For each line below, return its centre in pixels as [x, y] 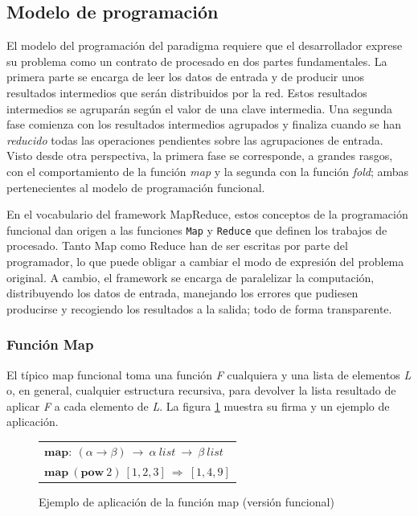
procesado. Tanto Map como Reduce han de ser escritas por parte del [177, 246]
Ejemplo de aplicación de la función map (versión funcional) [186, 501]
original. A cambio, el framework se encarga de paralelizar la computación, [191, 277]
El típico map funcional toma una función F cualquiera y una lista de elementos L [209, 374]
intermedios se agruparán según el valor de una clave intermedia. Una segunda [199, 108]
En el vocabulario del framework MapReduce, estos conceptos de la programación [207, 214]
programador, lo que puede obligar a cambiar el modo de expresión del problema [205, 261]
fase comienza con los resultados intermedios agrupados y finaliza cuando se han [204, 124]
